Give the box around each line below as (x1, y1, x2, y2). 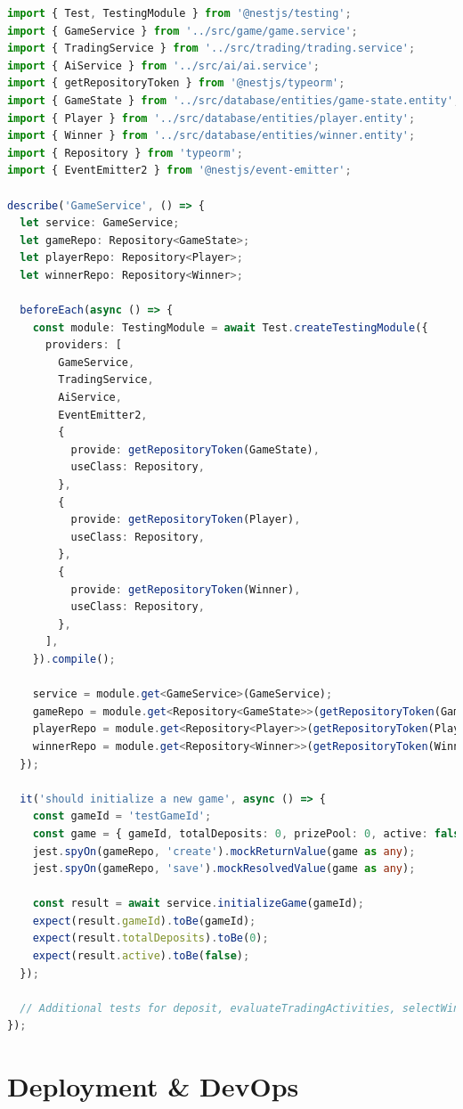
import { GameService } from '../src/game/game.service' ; (7, 24, 358, 37)
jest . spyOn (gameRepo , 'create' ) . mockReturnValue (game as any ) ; (32, 844, 416, 858)
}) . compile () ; (32, 652, 116, 665)
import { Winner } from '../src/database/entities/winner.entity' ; (7, 129, 416, 143)
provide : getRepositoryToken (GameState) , (70, 443, 320, 456)
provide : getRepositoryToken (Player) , (70, 513, 301, 526)
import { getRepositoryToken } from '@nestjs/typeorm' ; (7, 77, 345, 90)
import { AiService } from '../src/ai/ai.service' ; (7, 59, 320, 72)
